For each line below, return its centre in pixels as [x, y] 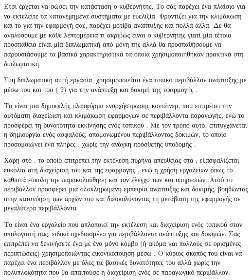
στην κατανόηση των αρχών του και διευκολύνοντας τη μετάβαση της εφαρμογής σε [122, 198]
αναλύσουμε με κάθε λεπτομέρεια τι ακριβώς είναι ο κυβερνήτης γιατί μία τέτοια [118, 34]
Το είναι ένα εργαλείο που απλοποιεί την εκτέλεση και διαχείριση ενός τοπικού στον [123, 224]
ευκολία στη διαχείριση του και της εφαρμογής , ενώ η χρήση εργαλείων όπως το [118, 169]
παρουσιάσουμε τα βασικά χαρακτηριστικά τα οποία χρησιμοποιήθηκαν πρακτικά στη [124, 53]
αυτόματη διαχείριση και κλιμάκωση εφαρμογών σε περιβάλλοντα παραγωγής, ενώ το [124, 115]
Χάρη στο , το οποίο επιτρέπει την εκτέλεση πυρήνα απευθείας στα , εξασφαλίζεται [122, 160]
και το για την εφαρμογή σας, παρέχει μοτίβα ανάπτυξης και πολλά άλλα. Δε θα [117, 25]
